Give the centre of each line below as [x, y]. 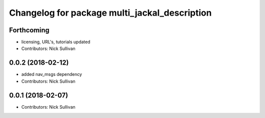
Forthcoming [29, 30]
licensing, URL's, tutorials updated [56, 42]
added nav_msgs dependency [52, 74]
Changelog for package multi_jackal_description [110, 13]
